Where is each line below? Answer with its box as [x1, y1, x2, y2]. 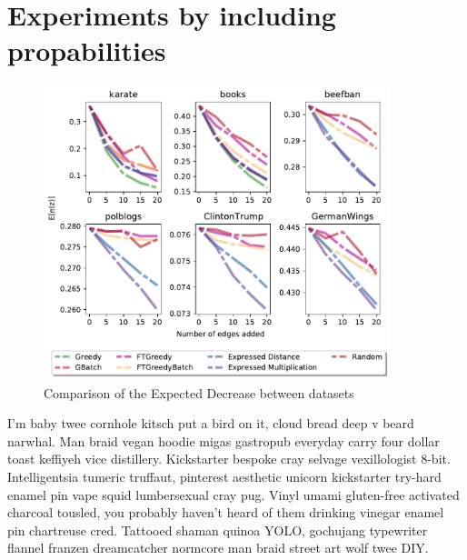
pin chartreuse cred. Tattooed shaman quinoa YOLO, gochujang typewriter [7, 520, 428, 539]
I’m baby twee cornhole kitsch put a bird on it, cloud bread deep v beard [7, 414, 414, 433]
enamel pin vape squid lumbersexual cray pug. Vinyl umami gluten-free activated [7, 485, 460, 504]
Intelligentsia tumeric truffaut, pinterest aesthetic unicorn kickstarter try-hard [7, 467, 442, 486]
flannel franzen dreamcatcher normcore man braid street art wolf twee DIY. [7, 538, 429, 557]
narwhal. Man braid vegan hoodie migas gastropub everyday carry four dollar [7, 431, 440, 450]
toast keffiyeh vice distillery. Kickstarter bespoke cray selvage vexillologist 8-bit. [7, 449, 451, 468]
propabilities [7, 32, 166, 69]
